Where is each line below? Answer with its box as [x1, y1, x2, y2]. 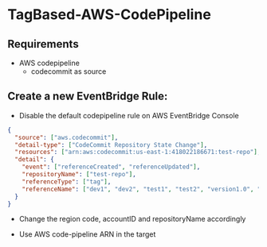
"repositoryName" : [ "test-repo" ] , [22, 171, 136, 179]
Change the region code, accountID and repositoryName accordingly [18, 214, 246, 224]
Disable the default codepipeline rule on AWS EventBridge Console [18, 110, 240, 120]
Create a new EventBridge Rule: [7, 90, 168, 103]
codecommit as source [30, 67, 107, 76]
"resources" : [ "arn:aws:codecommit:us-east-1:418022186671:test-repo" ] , [14, 149, 261, 156]
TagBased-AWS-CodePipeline [7, 6, 212, 24]
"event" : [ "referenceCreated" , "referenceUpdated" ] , [22, 163, 201, 172]
